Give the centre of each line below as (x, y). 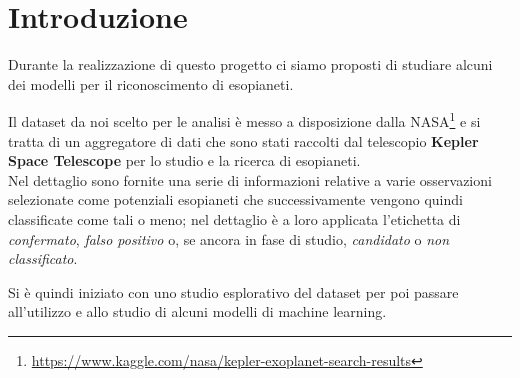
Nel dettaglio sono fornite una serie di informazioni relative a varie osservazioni (250, 179)
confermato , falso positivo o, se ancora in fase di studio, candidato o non (229, 238)
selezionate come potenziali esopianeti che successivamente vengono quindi (235, 199)
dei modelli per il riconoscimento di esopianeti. (151, 83)
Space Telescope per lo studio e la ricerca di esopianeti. (184, 160)
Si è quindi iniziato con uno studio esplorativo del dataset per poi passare (233, 291)
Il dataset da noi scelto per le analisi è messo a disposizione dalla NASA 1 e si (244, 119)
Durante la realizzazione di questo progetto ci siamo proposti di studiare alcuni (250, 64)
